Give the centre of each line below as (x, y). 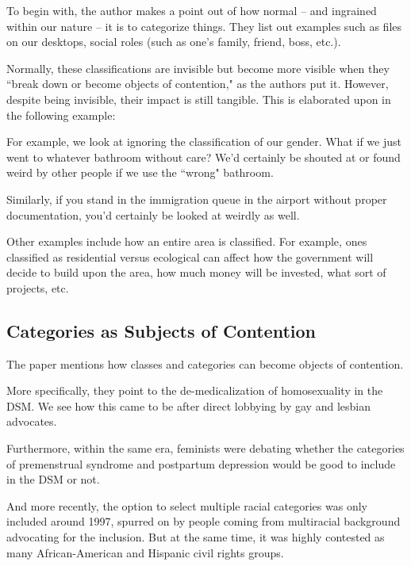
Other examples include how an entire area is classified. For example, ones (187, 241)
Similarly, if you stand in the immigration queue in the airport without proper (197, 199)
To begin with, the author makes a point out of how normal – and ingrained (192, 10)
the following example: (61, 115)
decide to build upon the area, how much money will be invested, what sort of (196, 272)
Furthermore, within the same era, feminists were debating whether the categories (205, 448)
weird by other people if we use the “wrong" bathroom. (140, 172)
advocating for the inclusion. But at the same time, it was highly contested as (196, 537)
